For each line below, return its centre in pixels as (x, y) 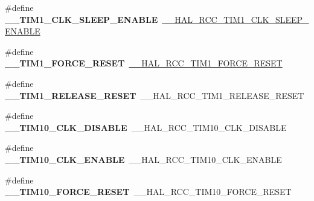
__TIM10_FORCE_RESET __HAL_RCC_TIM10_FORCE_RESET (148, 192)
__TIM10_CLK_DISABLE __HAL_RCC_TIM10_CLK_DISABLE (146, 127)
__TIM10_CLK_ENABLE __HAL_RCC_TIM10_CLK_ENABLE (143, 159)
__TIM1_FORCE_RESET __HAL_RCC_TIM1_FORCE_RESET (144, 63)
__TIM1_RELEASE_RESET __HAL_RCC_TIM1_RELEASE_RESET (155, 95)
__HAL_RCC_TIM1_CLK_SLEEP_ (235, 19)
